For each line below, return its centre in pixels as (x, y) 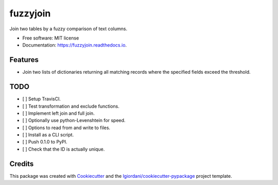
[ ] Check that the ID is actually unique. (64, 149)
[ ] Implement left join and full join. (58, 113)
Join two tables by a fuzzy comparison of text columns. (68, 29)
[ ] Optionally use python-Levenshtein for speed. (74, 120)
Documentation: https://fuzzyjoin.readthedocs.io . (75, 45)
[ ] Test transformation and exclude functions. (71, 106)
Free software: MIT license (51, 38)
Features (24, 60)
